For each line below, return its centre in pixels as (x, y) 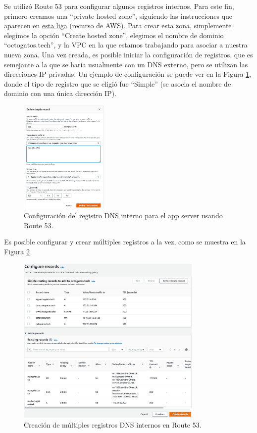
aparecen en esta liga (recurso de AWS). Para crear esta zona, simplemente (118, 25)
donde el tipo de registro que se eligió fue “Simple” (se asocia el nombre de (118, 83)
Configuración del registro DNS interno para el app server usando (123, 216)
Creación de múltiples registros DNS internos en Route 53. (113, 424)
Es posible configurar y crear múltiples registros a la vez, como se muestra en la (125, 242)
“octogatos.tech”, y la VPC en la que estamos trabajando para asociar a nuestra (126, 45)
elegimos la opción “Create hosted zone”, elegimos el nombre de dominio (114, 35)
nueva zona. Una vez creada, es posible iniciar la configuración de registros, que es (128, 54)
